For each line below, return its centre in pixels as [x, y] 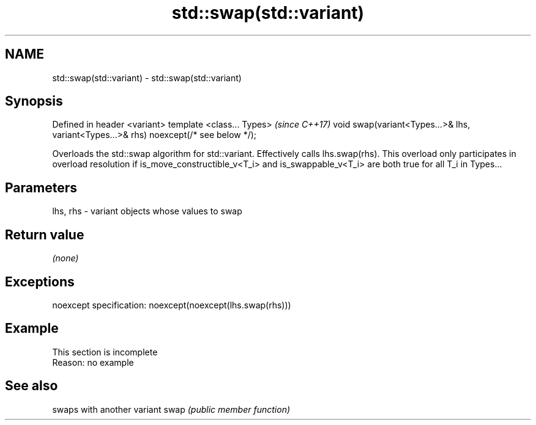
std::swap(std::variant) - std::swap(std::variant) [147, 78]
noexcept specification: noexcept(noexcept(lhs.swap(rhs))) [172, 305]
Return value [45, 234]
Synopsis [34, 101]
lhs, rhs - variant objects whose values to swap [147, 211]
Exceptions [40, 282]
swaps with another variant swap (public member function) [171, 409]
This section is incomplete [105, 352]
